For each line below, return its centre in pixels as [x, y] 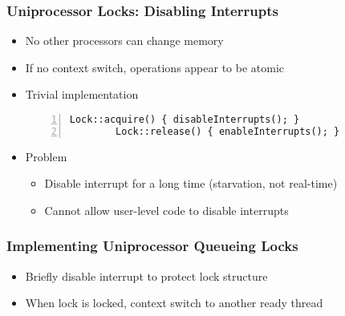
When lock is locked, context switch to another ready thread [174, 303]
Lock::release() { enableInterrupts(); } [228, 131]
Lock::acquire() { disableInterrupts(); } [185, 120]
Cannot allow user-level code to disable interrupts [166, 210]
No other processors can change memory [124, 41]
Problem [46, 156]
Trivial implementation [82, 94]
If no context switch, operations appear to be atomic [155, 67]
